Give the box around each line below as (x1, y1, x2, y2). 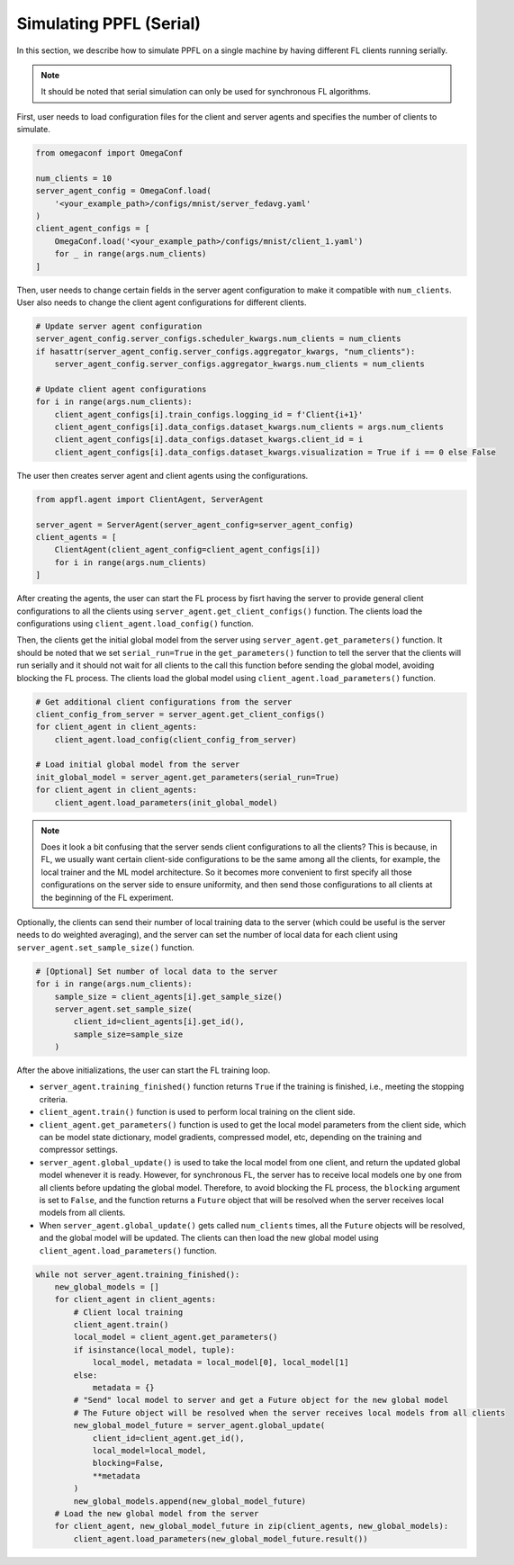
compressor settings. (39, 1144, 119, 1156)
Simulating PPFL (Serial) (16, 13, 202, 33)
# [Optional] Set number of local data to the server (35, 966, 278, 976)
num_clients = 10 (35, 173, 113, 184)
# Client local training (73, 1307, 184, 1318)
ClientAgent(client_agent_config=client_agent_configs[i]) (54, 544, 321, 555)
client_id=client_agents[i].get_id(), (73, 1017, 245, 1027)
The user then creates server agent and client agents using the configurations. (16, 470, 309, 481)
